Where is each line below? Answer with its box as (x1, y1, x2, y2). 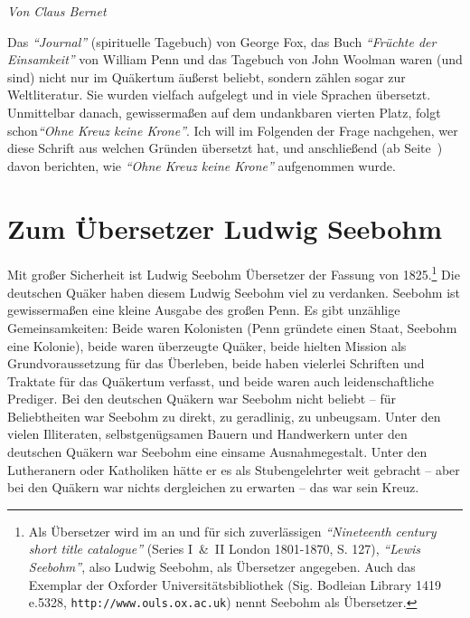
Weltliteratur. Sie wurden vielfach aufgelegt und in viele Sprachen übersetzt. (7, 85, 431, 104)
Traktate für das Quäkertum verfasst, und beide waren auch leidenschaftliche (7, 371, 434, 390)
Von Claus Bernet (7, 2, 107, 20)
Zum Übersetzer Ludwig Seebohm (7, 209, 442, 246)
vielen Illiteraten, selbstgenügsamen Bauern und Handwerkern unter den (7, 424, 408, 443)
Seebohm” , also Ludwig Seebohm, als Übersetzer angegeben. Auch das (28, 557, 416, 576)
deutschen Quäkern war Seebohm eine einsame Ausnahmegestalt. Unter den (7, 442, 428, 461)
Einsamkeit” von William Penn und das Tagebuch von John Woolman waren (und (7, 50, 463, 69)
